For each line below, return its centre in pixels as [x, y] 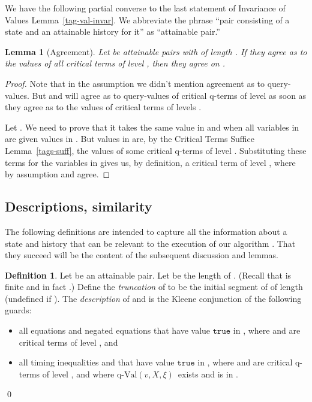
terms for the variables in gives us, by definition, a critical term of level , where [150, 162]
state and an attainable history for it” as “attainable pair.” [112, 31]
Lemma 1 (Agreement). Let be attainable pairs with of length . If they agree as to [156, 51]
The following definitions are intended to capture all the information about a [146, 231]
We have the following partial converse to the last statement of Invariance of [145, 8]
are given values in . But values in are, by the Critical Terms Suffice [130, 139]
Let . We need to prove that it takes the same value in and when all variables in [152, 127]
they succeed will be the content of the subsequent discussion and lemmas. [142, 255]
